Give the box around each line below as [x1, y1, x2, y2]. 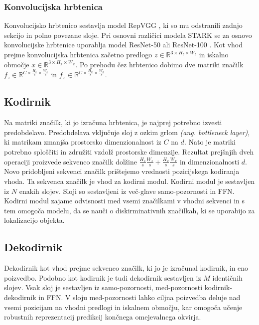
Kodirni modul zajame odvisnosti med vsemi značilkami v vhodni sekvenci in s [4, 195, 245, 206]
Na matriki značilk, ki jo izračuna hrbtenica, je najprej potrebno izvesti [4, 117, 222, 128]
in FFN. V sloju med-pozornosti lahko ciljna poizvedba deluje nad [38, 292, 241, 302]
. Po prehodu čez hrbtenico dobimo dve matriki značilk [75, 59, 244, 69]
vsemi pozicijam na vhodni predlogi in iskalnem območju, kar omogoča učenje [4, 302, 243, 312]
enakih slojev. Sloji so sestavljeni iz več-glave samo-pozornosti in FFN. [19, 185, 235, 196]
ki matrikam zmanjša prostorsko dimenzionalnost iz [4, 137, 161, 147]
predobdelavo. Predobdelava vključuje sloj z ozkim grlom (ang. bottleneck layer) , [4, 127, 250, 137]
